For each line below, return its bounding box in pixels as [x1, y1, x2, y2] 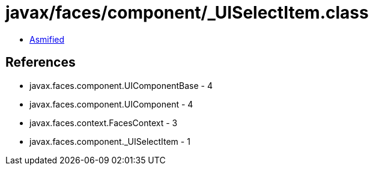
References [5, 55, 76, 70]
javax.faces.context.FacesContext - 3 [29, 117, 178, 128]
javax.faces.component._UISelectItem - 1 [29, 136, 190, 147]
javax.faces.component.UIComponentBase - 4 [29, 80, 213, 91]
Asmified [29, 34, 65, 44]
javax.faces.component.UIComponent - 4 [29, 99, 193, 109]
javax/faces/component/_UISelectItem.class [5, 2, 369, 23]
